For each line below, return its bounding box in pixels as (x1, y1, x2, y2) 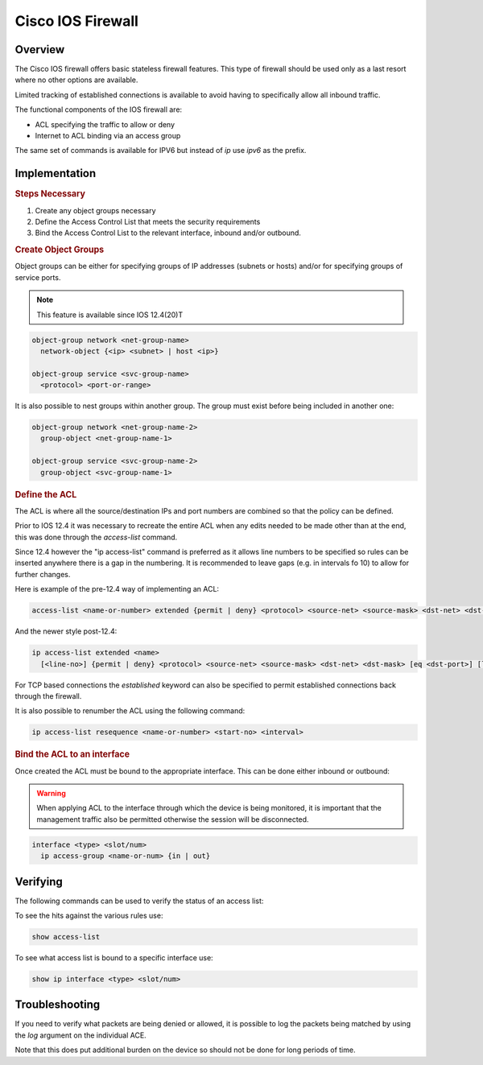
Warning (36, 788, 66, 798)
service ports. (14, 272, 61, 282)
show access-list (31, 932, 101, 942)
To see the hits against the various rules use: (14, 910, 163, 921)
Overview (14, 43, 65, 56)
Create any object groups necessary (35, 205, 156, 215)
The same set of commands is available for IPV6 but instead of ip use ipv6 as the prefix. (14, 146, 307, 155)
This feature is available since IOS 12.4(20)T (36, 310, 184, 320)
